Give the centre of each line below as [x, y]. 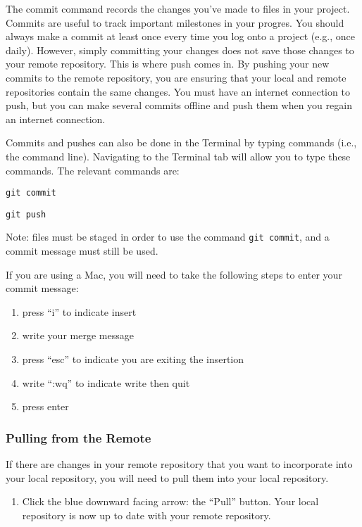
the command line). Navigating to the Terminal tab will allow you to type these [178, 156]
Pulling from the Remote [79, 437]
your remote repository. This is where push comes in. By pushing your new [168, 64]
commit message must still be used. [82, 251]
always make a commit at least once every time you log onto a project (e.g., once [180, 36]
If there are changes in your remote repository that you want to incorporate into [179, 464]
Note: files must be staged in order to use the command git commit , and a [168, 237]
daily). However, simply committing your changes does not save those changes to [180, 50]
